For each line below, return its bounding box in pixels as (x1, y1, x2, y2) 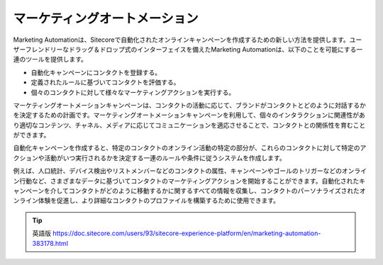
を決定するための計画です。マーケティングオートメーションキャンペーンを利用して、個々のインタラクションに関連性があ (13, 111, 365, 120)
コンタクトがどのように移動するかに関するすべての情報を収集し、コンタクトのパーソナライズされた (68, 186, 360, 195)
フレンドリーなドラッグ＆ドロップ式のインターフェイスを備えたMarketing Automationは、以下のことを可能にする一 (25, 45, 363, 53)
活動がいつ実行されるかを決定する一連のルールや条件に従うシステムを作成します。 (43, 153, 287, 162)
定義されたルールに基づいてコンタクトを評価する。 (30, 78, 180, 86)
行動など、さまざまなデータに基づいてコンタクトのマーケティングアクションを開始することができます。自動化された (18, 176, 360, 185)
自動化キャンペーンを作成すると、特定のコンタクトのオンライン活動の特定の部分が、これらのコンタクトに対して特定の (13, 144, 361, 152)
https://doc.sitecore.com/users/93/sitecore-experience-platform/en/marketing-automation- (52, 229, 321, 237)
